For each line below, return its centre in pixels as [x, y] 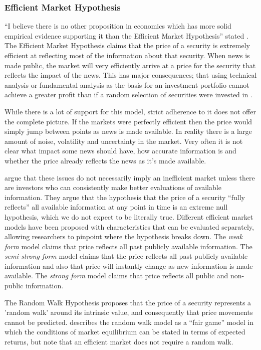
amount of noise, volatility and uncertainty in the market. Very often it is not [124, 141]
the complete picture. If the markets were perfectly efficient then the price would [128, 121]
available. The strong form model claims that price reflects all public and [116, 276]
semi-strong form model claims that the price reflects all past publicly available [126, 256]
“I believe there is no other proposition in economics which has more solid [118, 26]
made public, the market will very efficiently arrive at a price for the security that [130, 65]
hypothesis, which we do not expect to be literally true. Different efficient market [129, 216]
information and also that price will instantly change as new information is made [129, 266]
